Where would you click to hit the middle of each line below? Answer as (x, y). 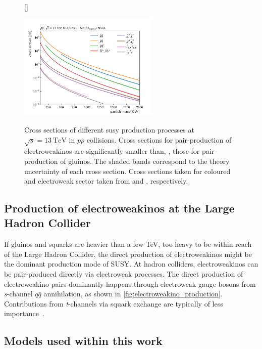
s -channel (18, 294)
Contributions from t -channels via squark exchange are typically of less (114, 303)
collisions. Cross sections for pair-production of (159, 139)
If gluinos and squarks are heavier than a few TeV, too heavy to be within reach (128, 244)
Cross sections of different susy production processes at (109, 129)
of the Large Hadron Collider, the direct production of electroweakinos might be (128, 254)
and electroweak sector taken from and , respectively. (106, 181)
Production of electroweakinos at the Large (119, 208)
